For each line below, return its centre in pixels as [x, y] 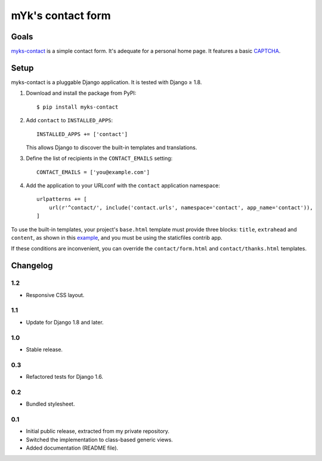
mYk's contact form [61, 16]
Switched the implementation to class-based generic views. [99, 440]
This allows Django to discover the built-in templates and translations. [112, 147]
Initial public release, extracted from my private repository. [98, 431]
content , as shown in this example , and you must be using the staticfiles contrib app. [117, 238]
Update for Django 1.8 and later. [65, 322]
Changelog [32, 266]
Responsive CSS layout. [55, 295]
